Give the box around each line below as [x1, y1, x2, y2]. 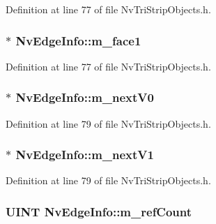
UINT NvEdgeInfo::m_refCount [6, 202, 192, 220]
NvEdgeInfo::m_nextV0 [15, 89, 154, 106]
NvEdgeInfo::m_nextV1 [15, 146, 154, 163]
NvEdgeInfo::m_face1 [15, 31, 141, 49]
